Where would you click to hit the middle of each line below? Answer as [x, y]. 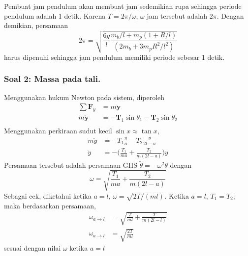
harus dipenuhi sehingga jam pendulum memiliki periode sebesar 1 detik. [114, 57]
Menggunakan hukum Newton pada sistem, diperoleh [84, 97]
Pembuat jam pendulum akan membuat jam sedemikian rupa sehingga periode [123, 6]
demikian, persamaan [36, 25]
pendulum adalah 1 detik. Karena [55, 15]
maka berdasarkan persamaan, [50, 205]
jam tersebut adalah [177, 15]
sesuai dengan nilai [32, 248]
